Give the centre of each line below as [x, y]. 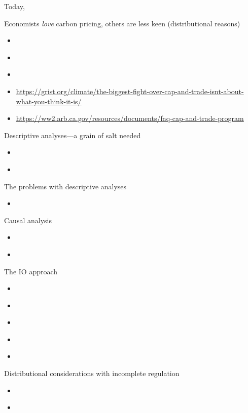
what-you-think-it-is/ [49, 101]
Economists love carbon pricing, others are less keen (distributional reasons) [122, 23]
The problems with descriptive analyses [65, 186]
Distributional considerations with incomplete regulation [92, 373]
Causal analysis [28, 220]
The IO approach [31, 271]
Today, [14, 6]
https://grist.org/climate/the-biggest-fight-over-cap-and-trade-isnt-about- [130, 91]
